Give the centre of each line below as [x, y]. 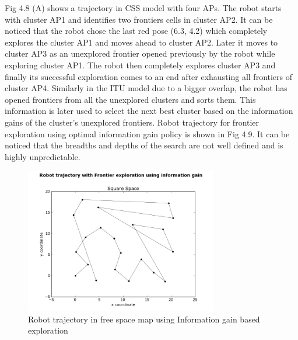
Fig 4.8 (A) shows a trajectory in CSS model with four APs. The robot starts [143, 8]
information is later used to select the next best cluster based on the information [149, 111]
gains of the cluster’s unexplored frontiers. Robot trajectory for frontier [132, 122]
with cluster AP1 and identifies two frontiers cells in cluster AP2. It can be [139, 19]
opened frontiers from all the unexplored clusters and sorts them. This [130, 99]
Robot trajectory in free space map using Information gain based [144, 319]
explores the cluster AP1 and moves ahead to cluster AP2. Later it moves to [141, 42]
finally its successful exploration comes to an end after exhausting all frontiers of [149, 76]
